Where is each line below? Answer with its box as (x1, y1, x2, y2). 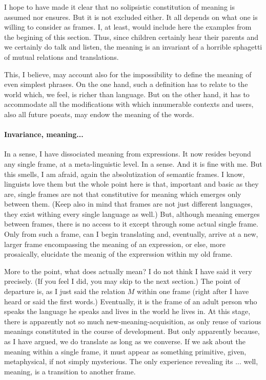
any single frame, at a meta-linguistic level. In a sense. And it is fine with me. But (4, 158, 262, 169)
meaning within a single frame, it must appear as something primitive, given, (4, 346, 247, 356)
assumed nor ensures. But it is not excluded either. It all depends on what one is (4, 11, 258, 22)
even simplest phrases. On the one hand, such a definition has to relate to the (4, 79, 248, 90)
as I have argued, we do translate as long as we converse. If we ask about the (4, 336, 246, 347)
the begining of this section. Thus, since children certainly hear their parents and (4, 31, 259, 42)
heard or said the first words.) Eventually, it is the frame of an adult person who (4, 296, 257, 306)
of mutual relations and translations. (4, 51, 119, 62)
